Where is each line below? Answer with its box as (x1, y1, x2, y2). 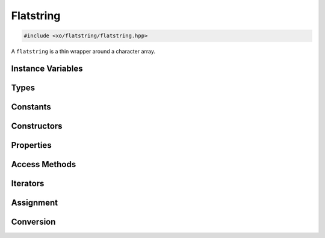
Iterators (11, 178, 45, 189)
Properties (11, 140, 52, 150)
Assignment (11, 198, 58, 208)
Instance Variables (11, 63, 83, 73)
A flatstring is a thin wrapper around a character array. (11, 48, 156, 55)
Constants (11, 102, 51, 112)
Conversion (11, 217, 56, 227)
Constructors (11, 121, 63, 131)
